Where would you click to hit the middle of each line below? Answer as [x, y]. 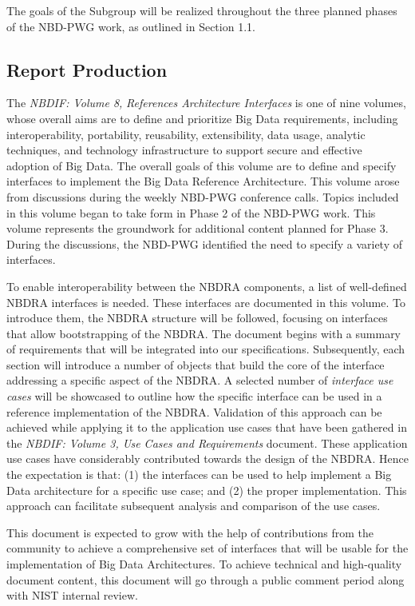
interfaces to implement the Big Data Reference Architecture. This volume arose [203, 181]
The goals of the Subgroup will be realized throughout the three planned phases [202, 10]
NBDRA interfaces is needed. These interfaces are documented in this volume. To [206, 302]
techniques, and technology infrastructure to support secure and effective [184, 150]
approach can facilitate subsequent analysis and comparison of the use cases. [194, 506]
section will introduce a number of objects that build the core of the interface [196, 364]
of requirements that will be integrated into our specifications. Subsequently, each [206, 349]
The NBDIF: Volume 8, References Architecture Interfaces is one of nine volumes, [206, 103]
